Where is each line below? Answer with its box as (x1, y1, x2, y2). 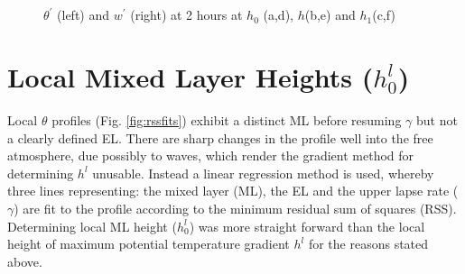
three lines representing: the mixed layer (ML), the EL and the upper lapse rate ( (7, 181, 459, 200)
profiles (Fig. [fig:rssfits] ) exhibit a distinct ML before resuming (51, 111, 402, 130)
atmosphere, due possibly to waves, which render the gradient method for (7, 146, 414, 165)
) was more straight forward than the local (189, 216, 425, 235)
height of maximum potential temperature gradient (7, 234, 290, 253)
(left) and (57, 5, 110, 24)
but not (416, 111, 458, 130)
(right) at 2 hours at (130, 5, 243, 24)
